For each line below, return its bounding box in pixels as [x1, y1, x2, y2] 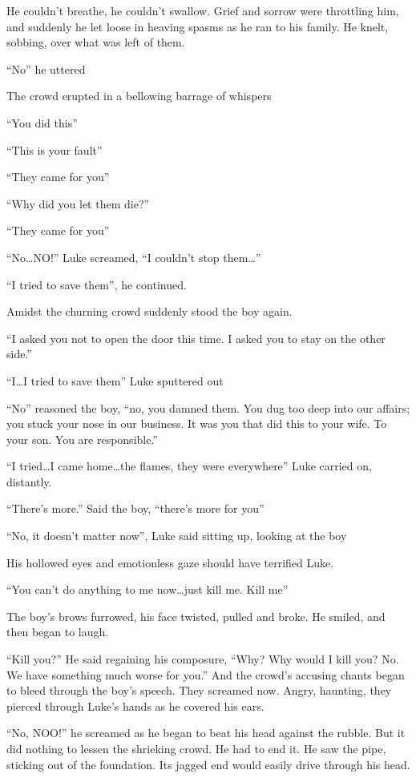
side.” [6, 345, 32, 362]
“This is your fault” [6, 141, 103, 158]
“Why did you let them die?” [6, 195, 150, 212]
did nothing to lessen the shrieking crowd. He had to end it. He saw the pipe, [6, 740, 386, 756]
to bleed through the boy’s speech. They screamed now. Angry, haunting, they [6, 682, 392, 699]
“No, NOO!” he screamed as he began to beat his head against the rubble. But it [6, 724, 406, 741]
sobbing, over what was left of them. [6, 34, 185, 50]
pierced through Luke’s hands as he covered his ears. [6, 697, 265, 714]
